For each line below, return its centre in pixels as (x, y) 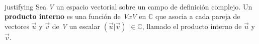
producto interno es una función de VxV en (75, 16)
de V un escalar (76, 26)
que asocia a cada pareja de (198, 16)
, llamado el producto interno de (192, 26)
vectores (17, 26)
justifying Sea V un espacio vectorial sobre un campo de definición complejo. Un (128, 6)
